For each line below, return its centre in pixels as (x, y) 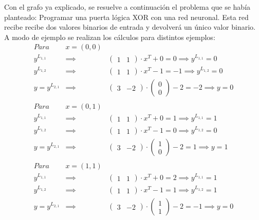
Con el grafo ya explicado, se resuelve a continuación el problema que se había (127, 7)
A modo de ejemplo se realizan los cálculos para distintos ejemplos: (110, 37)
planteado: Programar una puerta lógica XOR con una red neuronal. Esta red (126, 17)
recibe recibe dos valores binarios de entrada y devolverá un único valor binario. (130, 27)
